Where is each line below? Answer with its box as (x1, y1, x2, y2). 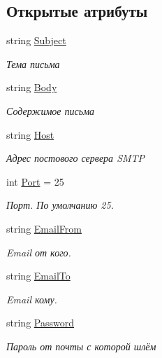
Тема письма (6, 56, 60, 71)
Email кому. (6, 291, 57, 306)
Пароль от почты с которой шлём (6, 338, 156, 353)
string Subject (6, 33, 66, 48)
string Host (6, 127, 54, 142)
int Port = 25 (6, 174, 64, 188)
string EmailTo (6, 268, 71, 283)
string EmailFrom (6, 221, 82, 235)
